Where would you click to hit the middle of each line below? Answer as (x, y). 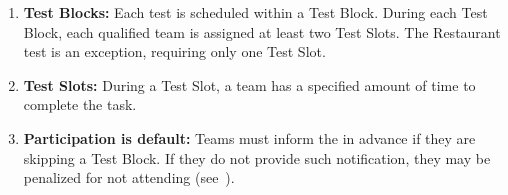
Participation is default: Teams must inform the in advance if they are (249, 137)
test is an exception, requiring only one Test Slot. (174, 51)
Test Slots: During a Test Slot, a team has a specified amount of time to (249, 84)
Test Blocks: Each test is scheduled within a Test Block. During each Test (255, 12)
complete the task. (80, 104)
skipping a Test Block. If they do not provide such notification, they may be (257, 157)
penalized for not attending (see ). (129, 177)
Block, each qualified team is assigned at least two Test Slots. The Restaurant (262, 31)
